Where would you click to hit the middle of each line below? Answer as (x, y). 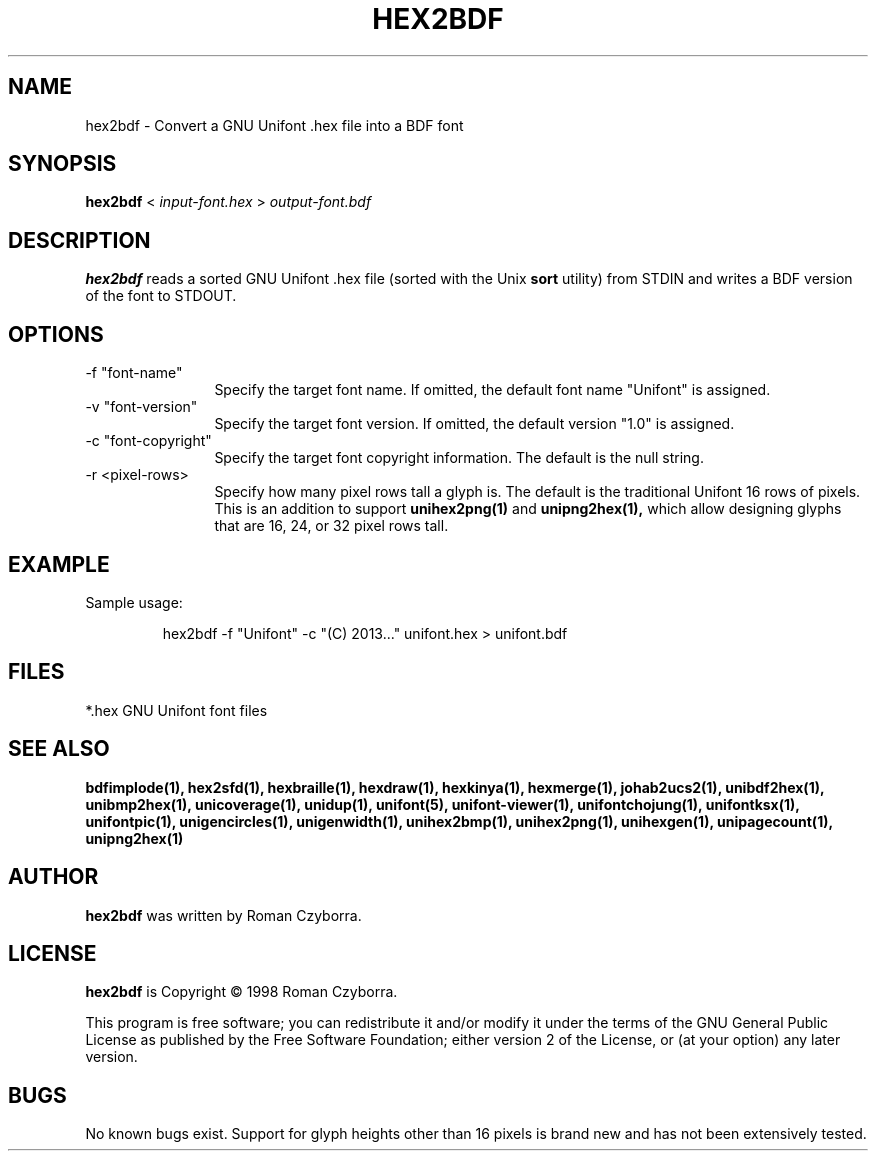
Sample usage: (134, 602)
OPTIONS (56, 334)
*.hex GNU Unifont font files (176, 710)
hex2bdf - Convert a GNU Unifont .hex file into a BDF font (274, 125)
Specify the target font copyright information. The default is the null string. (459, 458)
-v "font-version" (141, 407)
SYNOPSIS (62, 164)
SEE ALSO (59, 749)
